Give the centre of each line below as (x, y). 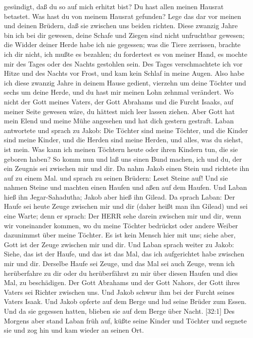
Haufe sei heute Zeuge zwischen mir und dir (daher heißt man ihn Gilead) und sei (126, 206)
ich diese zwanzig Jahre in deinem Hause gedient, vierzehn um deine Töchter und (125, 82)
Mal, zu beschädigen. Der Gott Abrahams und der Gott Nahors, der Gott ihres (122, 282)
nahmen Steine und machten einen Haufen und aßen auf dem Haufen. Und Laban (126, 187)
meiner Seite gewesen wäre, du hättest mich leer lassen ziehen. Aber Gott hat (119, 111)
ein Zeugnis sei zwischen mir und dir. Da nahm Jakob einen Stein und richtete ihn (126, 168)
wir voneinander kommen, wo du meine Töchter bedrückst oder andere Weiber (121, 225)
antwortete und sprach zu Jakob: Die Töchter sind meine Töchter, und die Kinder (126, 130)
